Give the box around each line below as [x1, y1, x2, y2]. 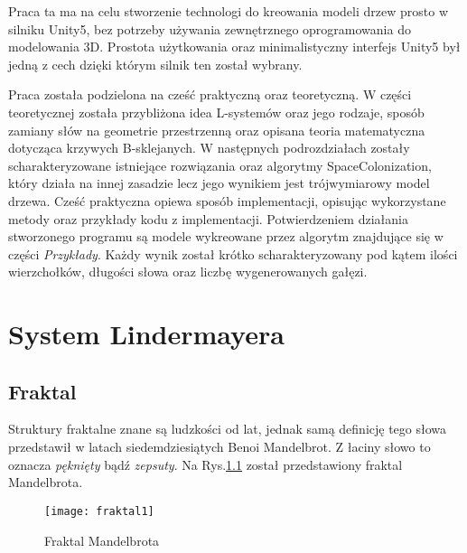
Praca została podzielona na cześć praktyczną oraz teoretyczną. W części [8, 85, 412, 104]
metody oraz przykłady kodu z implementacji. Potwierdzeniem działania [8, 209, 408, 228]
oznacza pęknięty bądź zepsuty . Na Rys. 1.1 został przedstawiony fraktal [8, 455, 403, 473]
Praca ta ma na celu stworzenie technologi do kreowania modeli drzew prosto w [8, 2, 448, 20]
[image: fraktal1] [44, 504, 154, 518]
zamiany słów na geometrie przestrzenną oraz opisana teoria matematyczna [8, 120, 425, 139]
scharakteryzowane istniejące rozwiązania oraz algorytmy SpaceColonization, [8, 155, 432, 174]
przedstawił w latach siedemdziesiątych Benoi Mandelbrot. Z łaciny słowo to [8, 437, 431, 456]
